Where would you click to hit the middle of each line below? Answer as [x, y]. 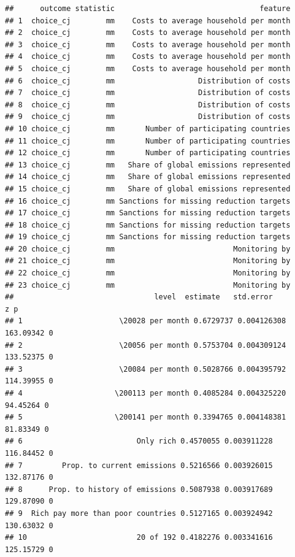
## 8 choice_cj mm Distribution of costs [148, 105]
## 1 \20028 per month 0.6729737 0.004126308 [146, 321]
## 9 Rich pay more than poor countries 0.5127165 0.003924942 [139, 513]
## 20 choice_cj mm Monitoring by [148, 249]
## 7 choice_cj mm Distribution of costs [148, 93]
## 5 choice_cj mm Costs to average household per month [148, 68]
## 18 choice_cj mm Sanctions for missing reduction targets [148, 225]
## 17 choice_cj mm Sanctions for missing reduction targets [148, 213]
